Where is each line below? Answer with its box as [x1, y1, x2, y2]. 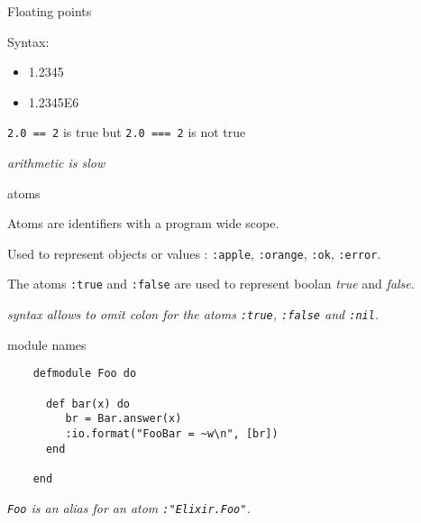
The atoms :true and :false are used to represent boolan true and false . [7, 274, 415, 293]
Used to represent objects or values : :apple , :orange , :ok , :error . [7, 243, 381, 262]
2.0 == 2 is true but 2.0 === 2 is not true [7, 123, 246, 142]
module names [7, 335, 87, 353]
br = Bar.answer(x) [65, 412, 182, 426]
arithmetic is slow [7, 153, 105, 172]
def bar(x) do [45, 397, 131, 410]
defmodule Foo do [32, 367, 137, 381]
